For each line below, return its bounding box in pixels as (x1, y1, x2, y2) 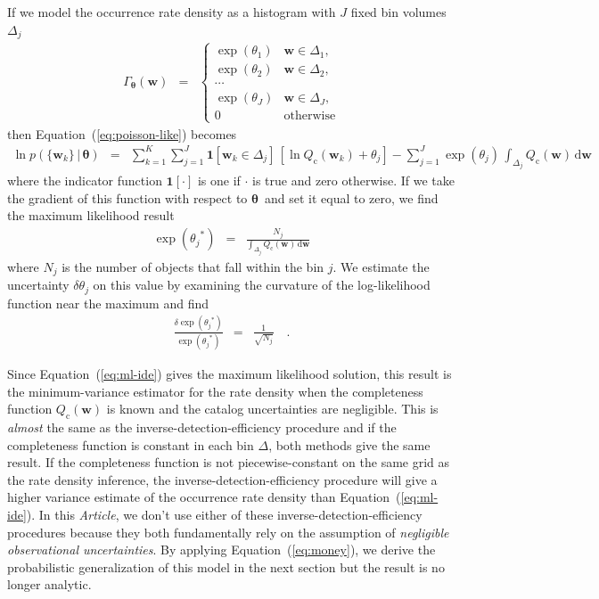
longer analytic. (7, 575, 92, 594)
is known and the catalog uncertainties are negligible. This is (106, 399, 439, 418)
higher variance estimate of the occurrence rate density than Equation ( (7, 488, 401, 506)
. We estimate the (332, 257, 430, 275)
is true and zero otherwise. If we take (252, 171, 455, 190)
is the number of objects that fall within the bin (62, 257, 324, 275)
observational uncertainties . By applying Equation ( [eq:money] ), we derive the (7, 540, 436, 559)
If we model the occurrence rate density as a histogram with (7, 3, 336, 21)
